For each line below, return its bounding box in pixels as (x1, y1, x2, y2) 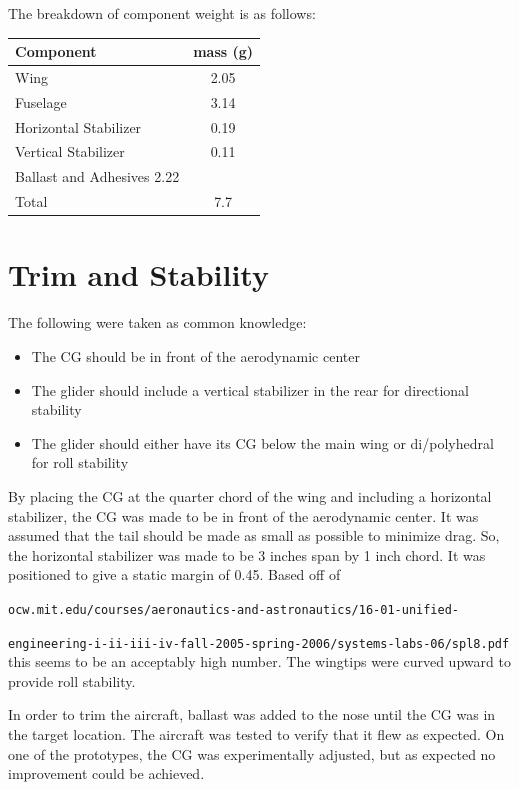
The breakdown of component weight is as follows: (8, 3, 316, 23)
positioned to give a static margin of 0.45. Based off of (8, 564, 341, 585)
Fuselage (15, 91, 67, 112)
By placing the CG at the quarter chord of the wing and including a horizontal (8, 485, 492, 506)
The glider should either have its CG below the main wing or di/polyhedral (31, 432, 494, 453)
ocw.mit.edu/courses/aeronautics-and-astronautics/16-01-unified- (8, 602, 460, 617)
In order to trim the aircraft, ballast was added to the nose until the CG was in (8, 704, 496, 725)
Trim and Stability (8, 254, 269, 295)
